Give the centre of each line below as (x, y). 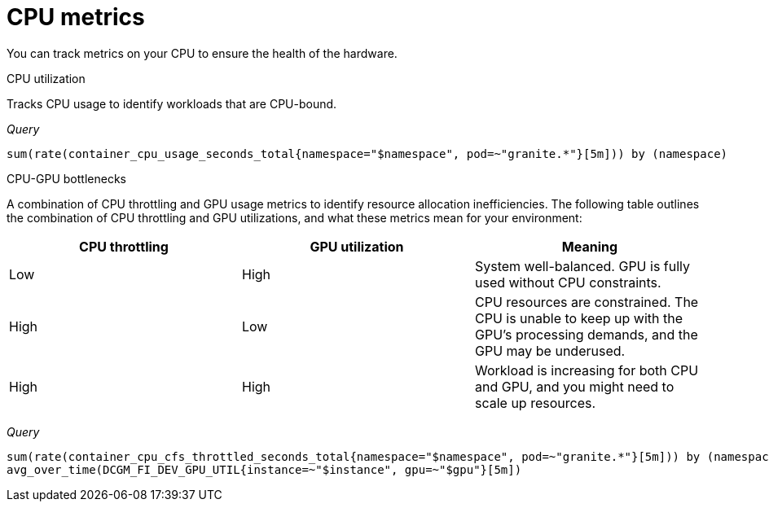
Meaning (590, 246)
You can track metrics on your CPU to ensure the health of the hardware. (202, 53)
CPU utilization (46, 78)
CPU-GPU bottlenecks (66, 178)
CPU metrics (76, 17)
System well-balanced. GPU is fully (582, 266)
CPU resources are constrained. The (587, 302)
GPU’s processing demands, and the (586, 334)
